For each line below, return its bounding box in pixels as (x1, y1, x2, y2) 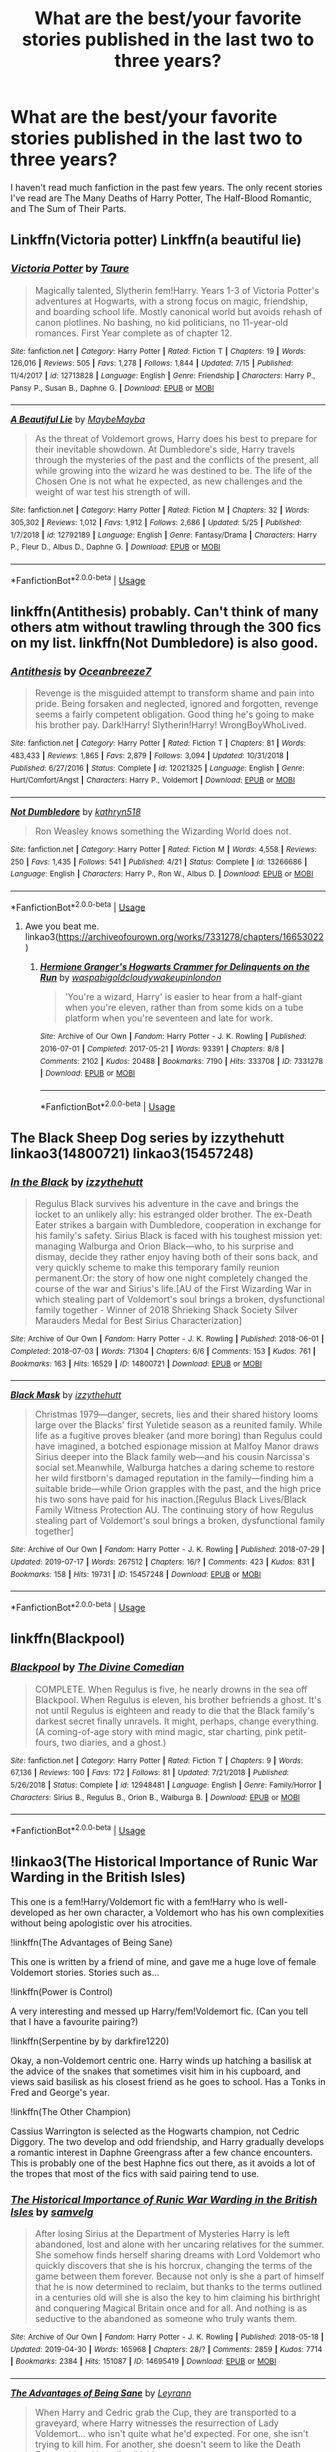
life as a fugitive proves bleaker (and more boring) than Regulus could (34, 1430, 323, 1442)
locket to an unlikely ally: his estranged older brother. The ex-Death (34, 1208, 313, 1221)
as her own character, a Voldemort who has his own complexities (56, 1906, 325, 1918)
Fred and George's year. (10, 2086, 110, 2098)
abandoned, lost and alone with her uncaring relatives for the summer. (34, 2238, 325, 2251)
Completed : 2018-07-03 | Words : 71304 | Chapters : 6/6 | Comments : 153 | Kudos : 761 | (10, 1347, 317, 1357)
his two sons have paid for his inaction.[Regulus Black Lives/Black (34, 1493, 307, 1506)
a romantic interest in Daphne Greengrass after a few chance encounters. (10, 2146, 313, 2158)
